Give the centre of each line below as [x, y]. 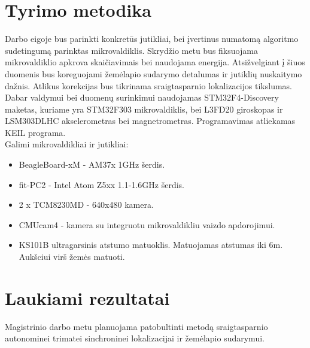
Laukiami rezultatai [87, 297]
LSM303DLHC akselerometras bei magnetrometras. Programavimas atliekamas [150, 121]
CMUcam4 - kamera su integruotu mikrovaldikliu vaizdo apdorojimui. [147, 224]
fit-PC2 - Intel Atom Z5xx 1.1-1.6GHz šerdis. [101, 184]
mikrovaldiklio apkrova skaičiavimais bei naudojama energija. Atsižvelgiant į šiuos [155, 62]
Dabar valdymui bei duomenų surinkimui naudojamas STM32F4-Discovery [142, 97]
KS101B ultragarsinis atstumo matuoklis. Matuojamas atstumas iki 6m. [151, 245]
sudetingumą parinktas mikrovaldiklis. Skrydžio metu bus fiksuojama [131, 50]
